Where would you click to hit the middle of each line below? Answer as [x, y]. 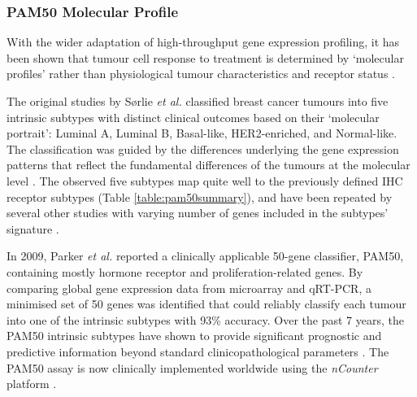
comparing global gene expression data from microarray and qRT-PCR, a [189, 288]
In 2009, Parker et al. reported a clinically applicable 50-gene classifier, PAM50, [205, 256]
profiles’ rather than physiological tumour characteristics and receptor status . [201, 74]
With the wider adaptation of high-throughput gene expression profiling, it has [203, 42]
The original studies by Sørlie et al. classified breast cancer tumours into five [198, 101]
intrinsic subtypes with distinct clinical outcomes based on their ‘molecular [193, 117]
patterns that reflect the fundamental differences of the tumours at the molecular [208, 165]
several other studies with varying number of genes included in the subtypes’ [198, 213]
